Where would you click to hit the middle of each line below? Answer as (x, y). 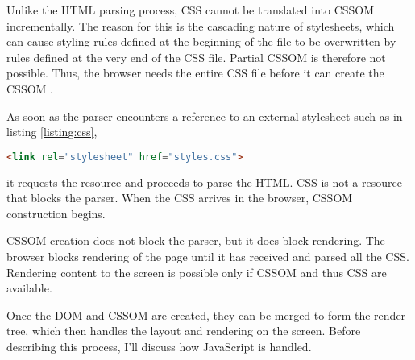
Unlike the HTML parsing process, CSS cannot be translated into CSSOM (191, 10)
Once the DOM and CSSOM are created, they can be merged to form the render (206, 314)
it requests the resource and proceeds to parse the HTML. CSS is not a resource (204, 182)
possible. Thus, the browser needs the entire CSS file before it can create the (195, 73)
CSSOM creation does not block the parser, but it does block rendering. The (196, 240)
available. (29, 288)
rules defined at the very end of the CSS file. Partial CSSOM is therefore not (196, 57)
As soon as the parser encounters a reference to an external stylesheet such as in (205, 116)
